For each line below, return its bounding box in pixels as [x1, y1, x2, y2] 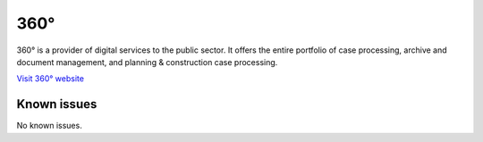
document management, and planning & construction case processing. [16, 56, 278, 67]
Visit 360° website [16, 73, 85, 84]
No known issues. [16, 121, 82, 131]
